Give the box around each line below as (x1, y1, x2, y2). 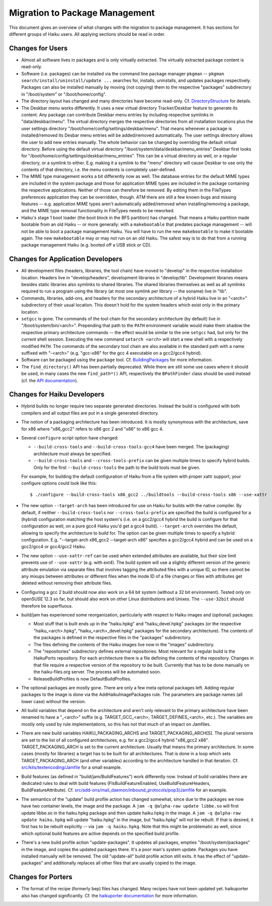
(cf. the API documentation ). (21, 377, 78, 383)
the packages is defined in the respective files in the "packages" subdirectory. (33, 635, 192, 640)
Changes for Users (9, 44, 68, 52)
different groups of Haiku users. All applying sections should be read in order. (9, 31, 166, 37)
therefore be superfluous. (21, 603, 73, 609)
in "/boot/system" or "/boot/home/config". (21, 91, 107, 97)
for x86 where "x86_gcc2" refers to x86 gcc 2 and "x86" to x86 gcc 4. (21, 426, 164, 432)
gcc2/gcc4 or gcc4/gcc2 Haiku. (21, 544, 86, 550)
